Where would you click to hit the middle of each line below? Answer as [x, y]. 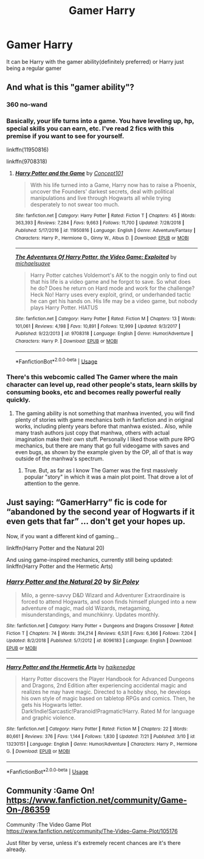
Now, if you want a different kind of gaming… [63, 536]
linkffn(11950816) [28, 149]
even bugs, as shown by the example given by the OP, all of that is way [104, 452]
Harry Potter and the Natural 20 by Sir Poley [73, 582]
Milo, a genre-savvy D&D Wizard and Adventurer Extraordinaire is [103, 595]
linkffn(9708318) [27, 161]
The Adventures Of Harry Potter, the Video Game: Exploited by [96, 257]
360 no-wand [27, 105]
